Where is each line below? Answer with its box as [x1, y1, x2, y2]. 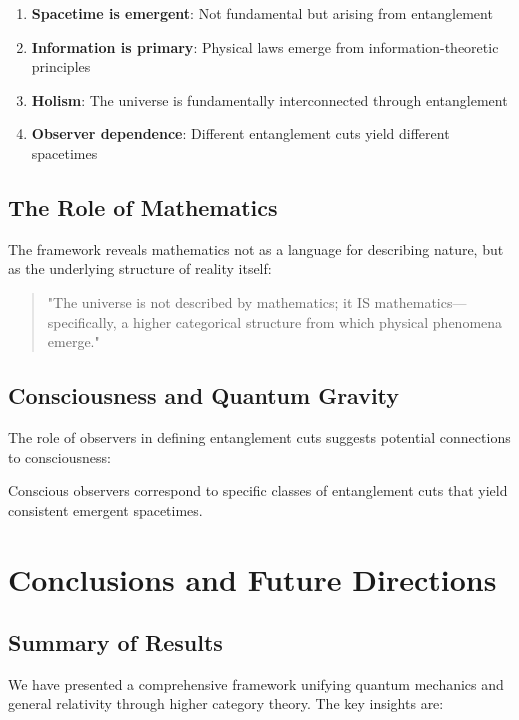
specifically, [47, 311, 117, 332]
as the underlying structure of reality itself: [8, 258, 272, 279]
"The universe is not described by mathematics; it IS [47, 291, 370, 312]
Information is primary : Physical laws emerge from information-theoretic [31, 36, 499, 57]
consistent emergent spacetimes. [8, 499, 203, 520]
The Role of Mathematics [8, 191, 278, 222]
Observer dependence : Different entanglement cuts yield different [31, 123, 450, 144]
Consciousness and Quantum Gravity [8, 380, 400, 411]
